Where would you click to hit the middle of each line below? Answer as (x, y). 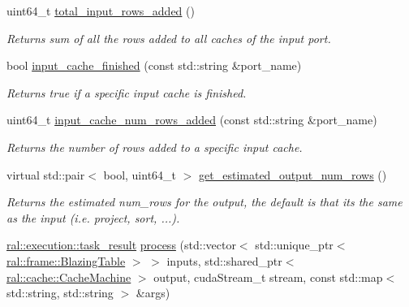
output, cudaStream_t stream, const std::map (268, 277)
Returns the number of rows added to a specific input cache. (155, 147)
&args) (153, 293)
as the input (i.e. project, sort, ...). (93, 217)
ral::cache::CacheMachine (69, 277)
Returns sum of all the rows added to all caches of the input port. (169, 38)
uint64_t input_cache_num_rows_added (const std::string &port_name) (192, 120)
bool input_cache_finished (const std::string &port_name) (154, 65)
